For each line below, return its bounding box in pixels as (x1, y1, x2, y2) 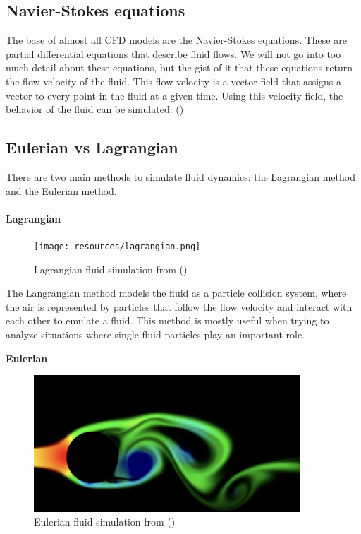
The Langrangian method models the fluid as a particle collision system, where (6, 285, 347, 300)
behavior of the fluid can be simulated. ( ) (6, 102, 184, 117)
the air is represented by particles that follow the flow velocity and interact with (6, 299, 353, 314)
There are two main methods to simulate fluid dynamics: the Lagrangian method (6, 169, 355, 184)
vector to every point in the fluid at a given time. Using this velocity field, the (6, 88, 343, 102)
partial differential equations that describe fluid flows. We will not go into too (6, 46, 341, 61)
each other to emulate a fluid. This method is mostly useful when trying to (6, 313, 329, 328)
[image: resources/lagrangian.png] (34, 241, 201, 251)
